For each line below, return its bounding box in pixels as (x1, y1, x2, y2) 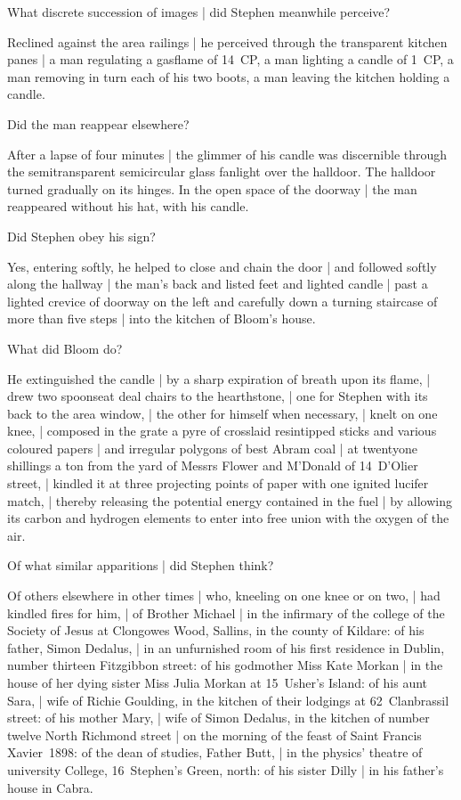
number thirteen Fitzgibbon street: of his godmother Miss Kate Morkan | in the (7, 656, 443, 674)
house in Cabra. (7, 778, 93, 796)
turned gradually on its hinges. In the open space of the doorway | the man (7, 179, 417, 198)
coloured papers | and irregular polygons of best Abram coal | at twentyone (7, 438, 417, 457)
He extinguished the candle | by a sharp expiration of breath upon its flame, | (7, 369, 431, 388)
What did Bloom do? (7, 339, 123, 357)
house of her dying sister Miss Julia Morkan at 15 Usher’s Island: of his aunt (7, 673, 428, 691)
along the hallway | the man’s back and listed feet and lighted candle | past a (7, 274, 428, 293)
